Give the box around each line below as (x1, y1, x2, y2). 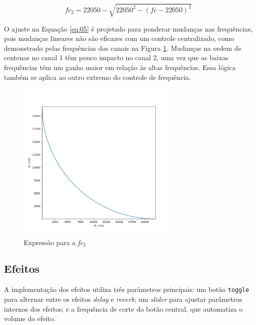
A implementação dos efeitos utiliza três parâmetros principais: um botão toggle (4, 284, 249, 294)
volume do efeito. (4, 313, 56, 324)
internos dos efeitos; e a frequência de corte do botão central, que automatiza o (4, 303, 243, 314)
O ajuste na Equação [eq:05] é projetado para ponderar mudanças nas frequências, (4, 23, 253, 34)
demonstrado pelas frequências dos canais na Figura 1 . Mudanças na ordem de (4, 42, 242, 53)
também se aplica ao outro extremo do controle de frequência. (4, 72, 191, 82)
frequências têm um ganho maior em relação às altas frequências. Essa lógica (4, 62, 236, 72)
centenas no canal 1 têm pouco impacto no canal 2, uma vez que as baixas (4, 52, 229, 63)
